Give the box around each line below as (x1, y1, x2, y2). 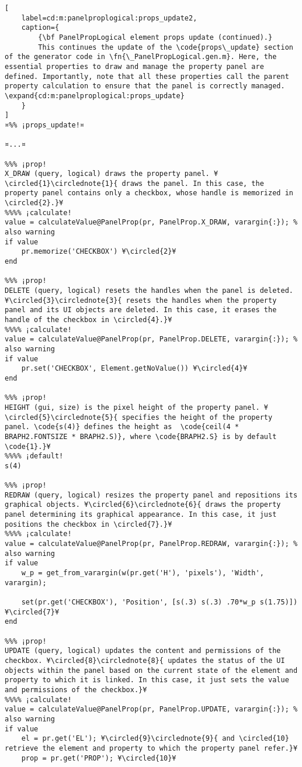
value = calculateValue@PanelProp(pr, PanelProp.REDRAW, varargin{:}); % (5, 540, 298, 548)
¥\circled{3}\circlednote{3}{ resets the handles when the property (5, 296, 277, 305)
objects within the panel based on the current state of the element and (5, 666, 298, 675)
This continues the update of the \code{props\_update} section (38, 43, 293, 51)
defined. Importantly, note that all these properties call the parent (5, 72, 289, 81)
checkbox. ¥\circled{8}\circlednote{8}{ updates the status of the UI (5, 656, 285, 665)
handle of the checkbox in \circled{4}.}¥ (5, 316, 172, 324)
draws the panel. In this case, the (122, 179, 264, 188)
